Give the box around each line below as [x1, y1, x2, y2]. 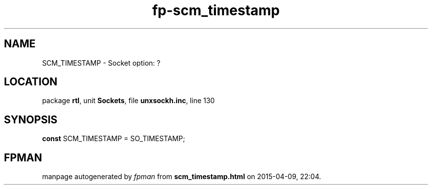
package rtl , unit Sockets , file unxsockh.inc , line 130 [42, 96, 215, 105]
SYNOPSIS [4, 113, 58, 126]
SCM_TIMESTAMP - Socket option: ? [42, 58, 161, 67]
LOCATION [4, 76, 58, 88]
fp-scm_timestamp [152, 2, 280, 19]
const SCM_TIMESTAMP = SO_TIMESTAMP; [42, 134, 185, 143]
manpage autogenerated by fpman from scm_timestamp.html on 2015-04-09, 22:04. [42, 172, 322, 181]
